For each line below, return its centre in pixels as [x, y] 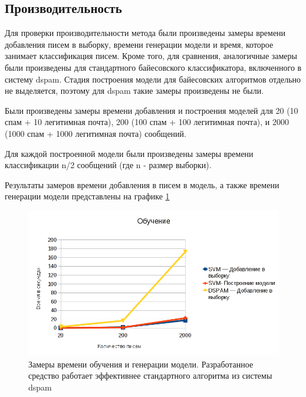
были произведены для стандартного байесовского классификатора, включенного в [153, 67]
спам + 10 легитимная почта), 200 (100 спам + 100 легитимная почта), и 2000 [147, 122]
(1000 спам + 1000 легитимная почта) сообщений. [96, 133]
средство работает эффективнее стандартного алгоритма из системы [150, 375]
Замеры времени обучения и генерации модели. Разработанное [141, 364]
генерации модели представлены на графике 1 [87, 196]
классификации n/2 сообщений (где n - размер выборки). [108, 165]
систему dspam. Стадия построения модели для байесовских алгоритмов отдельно [153, 79]
